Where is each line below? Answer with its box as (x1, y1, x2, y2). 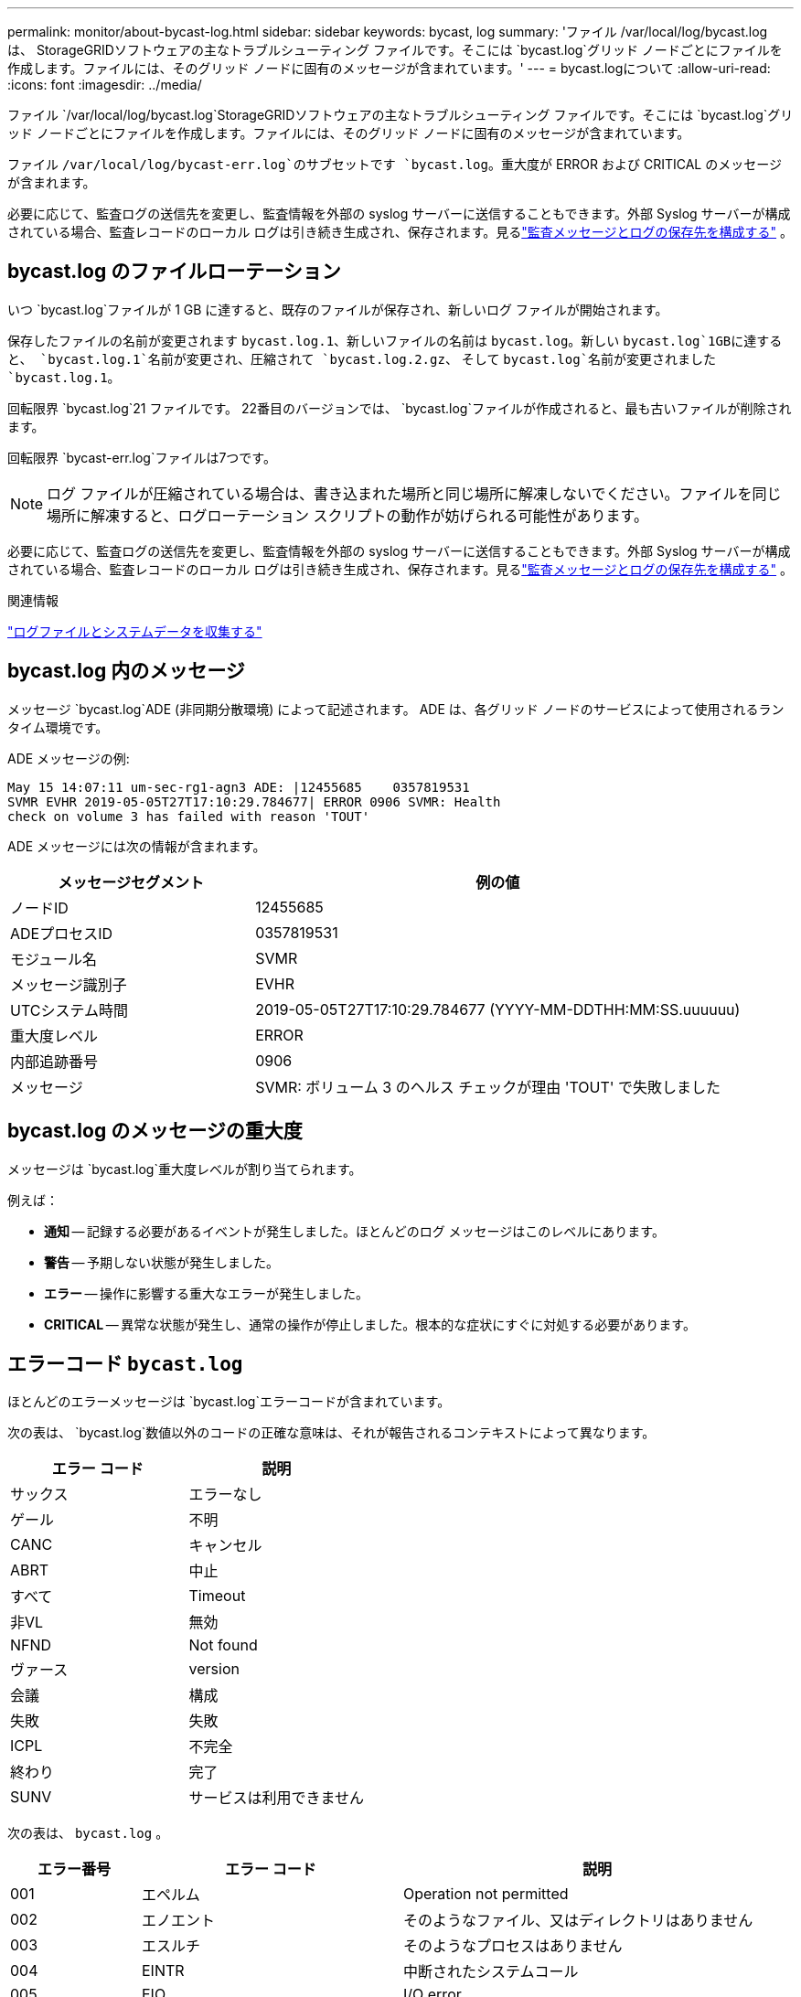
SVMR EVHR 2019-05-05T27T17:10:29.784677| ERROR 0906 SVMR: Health (7, 794, 501, 809)
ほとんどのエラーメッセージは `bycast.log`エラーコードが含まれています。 (7, 1394, 451, 1410)
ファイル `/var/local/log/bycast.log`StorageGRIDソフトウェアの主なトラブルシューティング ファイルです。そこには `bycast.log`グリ (7, 107, 794, 123)
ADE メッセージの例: (7, 750, 130, 766)
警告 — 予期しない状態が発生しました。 (44, 1254, 280, 1270)
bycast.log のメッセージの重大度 (7, 1119, 303, 1143)
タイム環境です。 (7, 719, 109, 735)
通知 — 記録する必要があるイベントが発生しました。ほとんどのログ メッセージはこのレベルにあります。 (44, 1223, 665, 1239)
